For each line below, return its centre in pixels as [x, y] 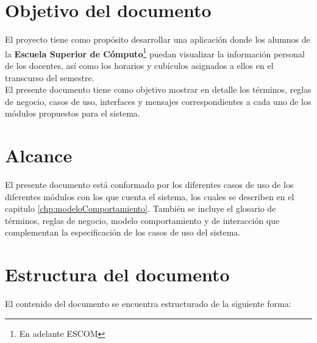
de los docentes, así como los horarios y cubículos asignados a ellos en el [139, 65]
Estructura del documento [117, 274]
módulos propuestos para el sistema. [73, 113]
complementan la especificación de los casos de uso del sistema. [123, 232]
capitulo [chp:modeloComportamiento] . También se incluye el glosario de [141, 208]
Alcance [39, 155]
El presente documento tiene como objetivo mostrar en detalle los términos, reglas [158, 89]
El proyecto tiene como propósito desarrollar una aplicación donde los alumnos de [158, 39]
